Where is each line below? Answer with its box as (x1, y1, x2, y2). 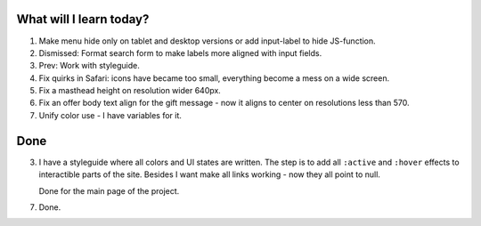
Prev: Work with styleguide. (38, 61, 140, 71)
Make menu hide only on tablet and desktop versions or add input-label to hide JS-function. (38, 36, 376, 46)
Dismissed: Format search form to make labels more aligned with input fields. (38, 47, 322, 58)
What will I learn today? (16, 12, 150, 27)
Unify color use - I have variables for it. (38, 109, 183, 120)
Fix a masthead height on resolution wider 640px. (38, 85, 222, 96)
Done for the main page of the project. (38, 185, 180, 196)
